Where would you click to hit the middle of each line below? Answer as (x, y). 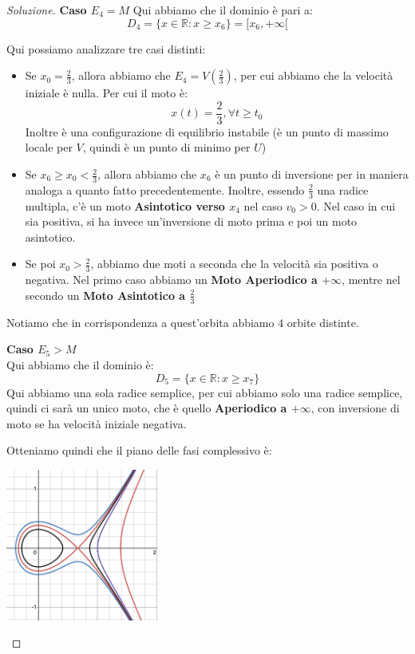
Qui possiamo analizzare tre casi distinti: (106, 48)
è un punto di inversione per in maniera (312, 174)
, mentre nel (371, 280)
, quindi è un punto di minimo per (166, 147)
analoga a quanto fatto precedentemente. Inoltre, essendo (165, 189)
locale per (49, 147)
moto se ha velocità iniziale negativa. (97, 423)
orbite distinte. (323, 322)
